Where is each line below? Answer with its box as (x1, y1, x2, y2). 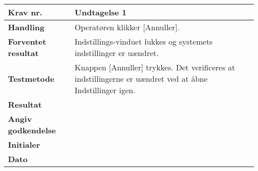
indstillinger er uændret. (74, 47, 159, 58)
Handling (8, 21, 45, 33)
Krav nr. (8, 6, 43, 18)
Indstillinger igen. (74, 84, 135, 96)
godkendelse (8, 124, 56, 136)
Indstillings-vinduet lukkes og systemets (74, 36, 213, 47)
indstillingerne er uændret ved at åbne (74, 73, 208, 84)
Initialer (8, 139, 40, 150)
